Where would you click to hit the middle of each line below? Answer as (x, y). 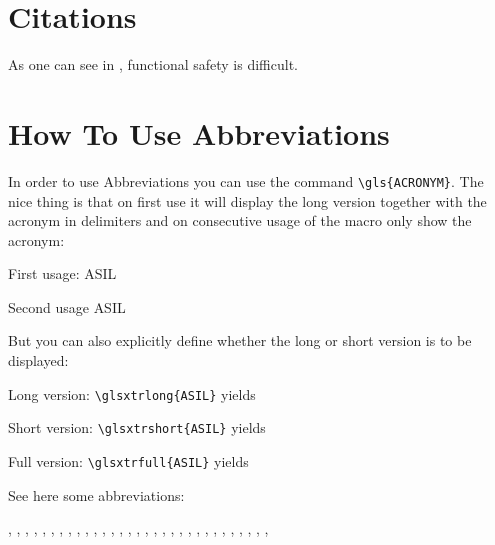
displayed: (38, 360)
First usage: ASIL (62, 273)
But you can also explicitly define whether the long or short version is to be (240, 340)
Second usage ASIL (67, 306)
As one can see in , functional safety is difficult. (153, 64)
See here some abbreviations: (96, 494)
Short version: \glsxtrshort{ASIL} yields (137, 427)
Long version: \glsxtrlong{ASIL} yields (132, 393)
